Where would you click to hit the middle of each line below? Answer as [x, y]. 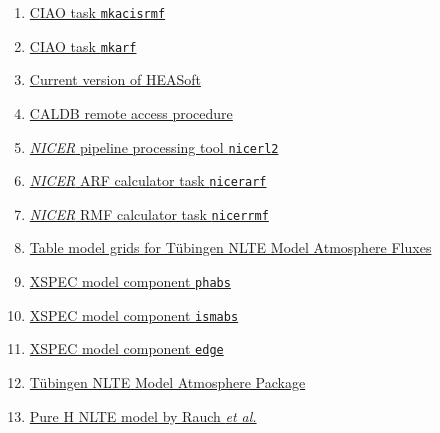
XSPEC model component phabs [130, 281]
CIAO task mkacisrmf [97, 12]
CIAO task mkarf [83, 45]
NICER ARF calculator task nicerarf [148, 180]
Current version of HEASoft [115, 79]
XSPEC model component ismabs [134, 314]
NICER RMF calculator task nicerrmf [149, 213]
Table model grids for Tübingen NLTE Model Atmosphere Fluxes [230, 247]
